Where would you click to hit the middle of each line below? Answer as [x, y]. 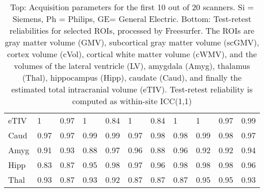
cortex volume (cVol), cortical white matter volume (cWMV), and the [132, 54]
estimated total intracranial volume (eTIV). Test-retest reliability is [132, 89]
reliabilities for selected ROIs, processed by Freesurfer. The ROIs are [132, 30]
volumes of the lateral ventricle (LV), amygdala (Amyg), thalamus [132, 66]
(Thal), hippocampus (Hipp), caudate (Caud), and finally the [132, 77]
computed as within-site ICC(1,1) [132, 101]
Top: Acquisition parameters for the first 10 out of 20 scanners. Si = [132, 7]
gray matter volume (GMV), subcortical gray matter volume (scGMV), [132, 42]
